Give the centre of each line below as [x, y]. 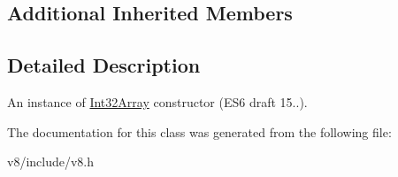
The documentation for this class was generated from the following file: [199, 131]
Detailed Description [104, 65]
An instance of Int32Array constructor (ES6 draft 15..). [157, 101]
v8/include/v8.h [51, 162]
